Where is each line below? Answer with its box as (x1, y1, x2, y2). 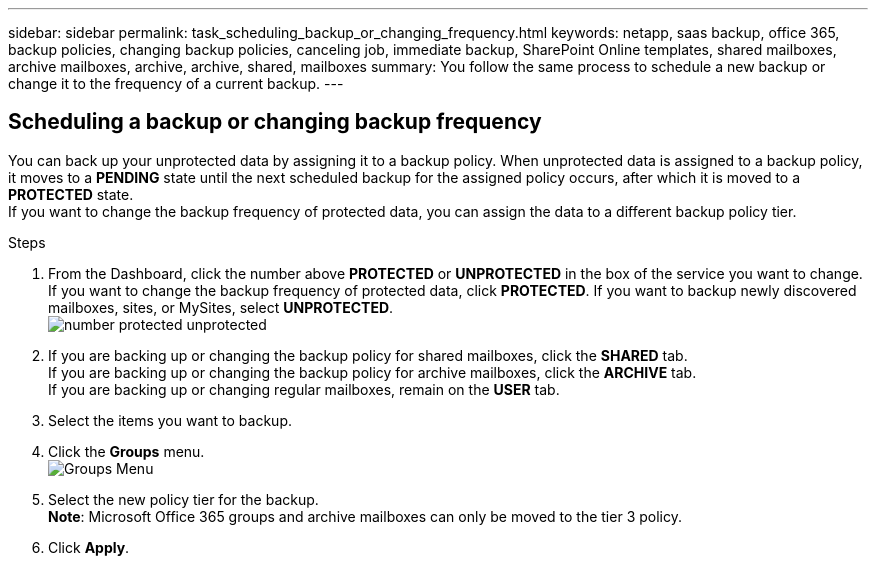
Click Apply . (48, 538, 130, 556)
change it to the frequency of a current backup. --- (8, 75, 344, 92)
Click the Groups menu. (48, 442, 205, 460)
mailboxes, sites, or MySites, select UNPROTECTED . (48, 298, 394, 316)
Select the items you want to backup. (48, 411, 292, 429)
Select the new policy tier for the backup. (48, 490, 319, 508)
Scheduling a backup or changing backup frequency (8, 109, 542, 135)
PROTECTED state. (8, 185, 134, 203)
